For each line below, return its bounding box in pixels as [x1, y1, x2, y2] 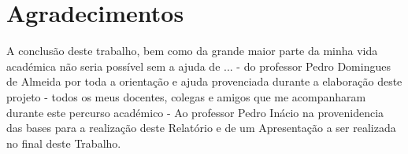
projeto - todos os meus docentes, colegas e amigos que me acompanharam [6, 88, 366, 104]
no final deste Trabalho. [6, 134, 121, 151]
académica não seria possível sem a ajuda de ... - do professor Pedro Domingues [6, 57, 391, 74]
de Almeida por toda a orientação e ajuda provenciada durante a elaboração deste [6, 73, 402, 90]
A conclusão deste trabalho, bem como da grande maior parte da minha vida [6, 42, 378, 59]
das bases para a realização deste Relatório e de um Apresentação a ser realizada [6, 119, 396, 136]
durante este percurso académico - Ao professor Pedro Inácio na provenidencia [6, 104, 384, 120]
